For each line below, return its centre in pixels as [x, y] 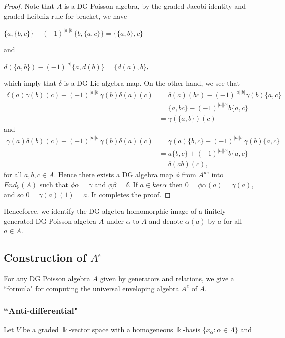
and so [14, 194]
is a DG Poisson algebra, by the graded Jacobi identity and [155, 6]
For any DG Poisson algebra [47, 278]
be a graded [41, 329]
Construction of [45, 257]
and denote [166, 220]
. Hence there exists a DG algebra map [114, 174]
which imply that [30, 83]
